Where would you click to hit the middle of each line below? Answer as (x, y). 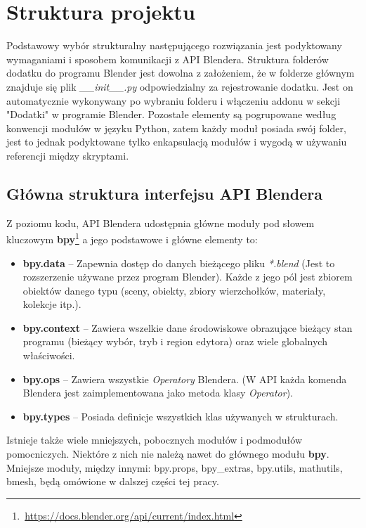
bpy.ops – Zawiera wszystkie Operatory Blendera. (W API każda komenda (185, 379)
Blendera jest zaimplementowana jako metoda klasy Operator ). (158, 393)
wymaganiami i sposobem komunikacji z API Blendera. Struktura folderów (168, 59)
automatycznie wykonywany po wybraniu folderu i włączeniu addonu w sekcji (174, 100)
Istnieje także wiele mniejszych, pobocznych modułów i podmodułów (154, 440)
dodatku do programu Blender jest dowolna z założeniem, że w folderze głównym (181, 73)
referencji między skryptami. (68, 155)
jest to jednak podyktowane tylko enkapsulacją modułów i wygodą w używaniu (177, 142)
